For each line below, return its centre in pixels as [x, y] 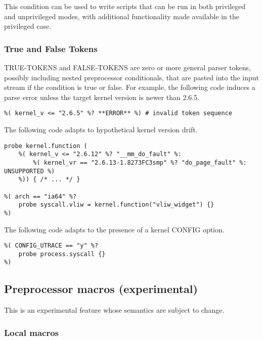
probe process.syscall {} [62, 254]
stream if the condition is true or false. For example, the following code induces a [130, 87]
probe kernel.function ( [46, 146]
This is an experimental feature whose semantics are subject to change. [114, 310]
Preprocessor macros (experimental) [101, 289]
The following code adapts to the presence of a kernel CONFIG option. [114, 229]
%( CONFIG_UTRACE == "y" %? [51, 246]
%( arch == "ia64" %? [40, 196]
